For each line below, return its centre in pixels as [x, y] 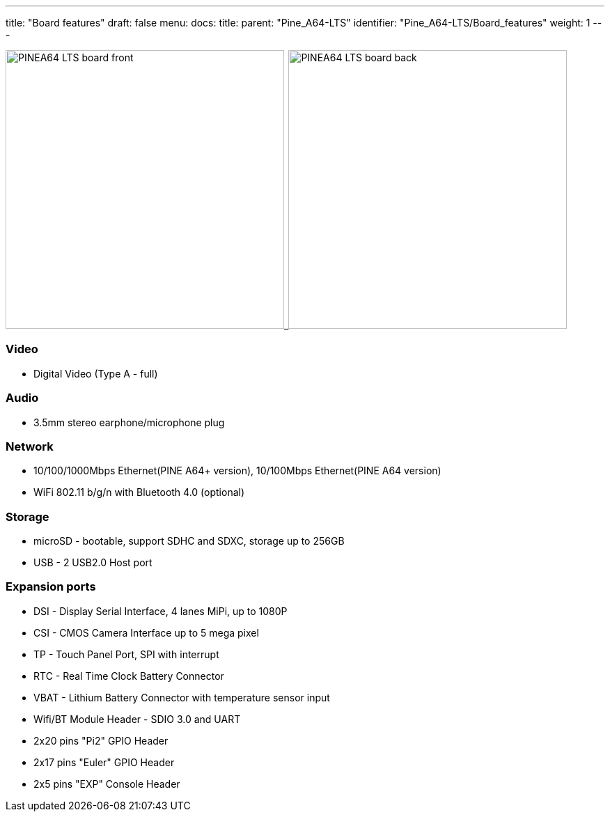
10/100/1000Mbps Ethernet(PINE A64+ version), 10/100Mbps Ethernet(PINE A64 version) [237, 471]
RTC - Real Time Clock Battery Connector [129, 676]
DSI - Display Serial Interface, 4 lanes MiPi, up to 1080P [161, 611]
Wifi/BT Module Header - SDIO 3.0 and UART [137, 719]
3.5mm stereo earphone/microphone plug [129, 422]
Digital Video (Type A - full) [96, 373]
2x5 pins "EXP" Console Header [107, 784]
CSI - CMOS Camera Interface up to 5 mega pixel [146, 632]
